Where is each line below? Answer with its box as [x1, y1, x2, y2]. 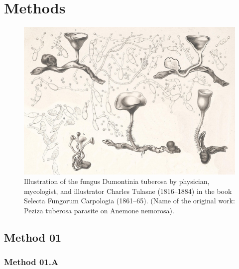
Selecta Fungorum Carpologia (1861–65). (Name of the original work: [24, 195, 235, 206]
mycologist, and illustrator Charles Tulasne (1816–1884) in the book [24, 185, 232, 196]
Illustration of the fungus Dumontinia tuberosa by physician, [24, 176, 210, 186]
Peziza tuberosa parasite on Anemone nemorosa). [24, 205, 174, 215]
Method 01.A [4, 256, 59, 268]
